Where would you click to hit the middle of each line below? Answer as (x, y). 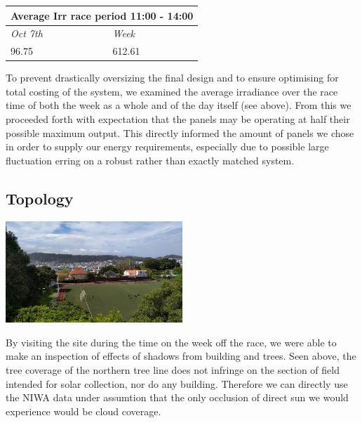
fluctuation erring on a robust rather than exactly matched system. (150, 160)
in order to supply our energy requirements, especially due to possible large (167, 147)
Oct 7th (27, 33)
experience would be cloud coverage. (83, 411)
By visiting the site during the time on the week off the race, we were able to (171, 342)
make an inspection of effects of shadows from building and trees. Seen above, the (181, 356)
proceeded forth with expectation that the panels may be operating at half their (178, 119)
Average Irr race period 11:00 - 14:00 (102, 15)
